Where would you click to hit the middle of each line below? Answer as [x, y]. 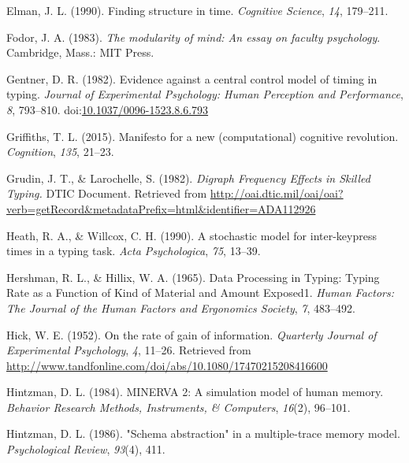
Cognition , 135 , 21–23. [60, 152]
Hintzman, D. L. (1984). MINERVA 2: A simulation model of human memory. [195, 392]
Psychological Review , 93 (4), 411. [86, 449]
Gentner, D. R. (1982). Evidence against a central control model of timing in [192, 78]
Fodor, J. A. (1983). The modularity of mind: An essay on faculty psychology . [193, 37]
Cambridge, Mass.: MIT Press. [80, 52]
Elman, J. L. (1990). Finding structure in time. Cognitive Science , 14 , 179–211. [197, 10]
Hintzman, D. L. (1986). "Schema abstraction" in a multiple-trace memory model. [203, 433]
